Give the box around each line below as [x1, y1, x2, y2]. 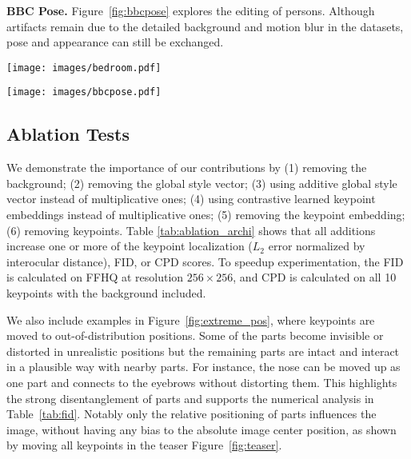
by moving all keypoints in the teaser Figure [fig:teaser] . [6, 437, 282, 453]
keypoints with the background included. [6, 285, 206, 301]
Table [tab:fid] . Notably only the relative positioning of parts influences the [6, 405, 377, 422]
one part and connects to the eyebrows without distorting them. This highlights [6, 374, 397, 391]
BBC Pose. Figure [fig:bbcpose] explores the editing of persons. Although [6, 2, 375, 18]
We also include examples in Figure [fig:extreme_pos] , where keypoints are [6, 311, 375, 328]
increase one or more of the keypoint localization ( [6, 237, 253, 254]
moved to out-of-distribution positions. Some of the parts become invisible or [6, 327, 384, 344]
